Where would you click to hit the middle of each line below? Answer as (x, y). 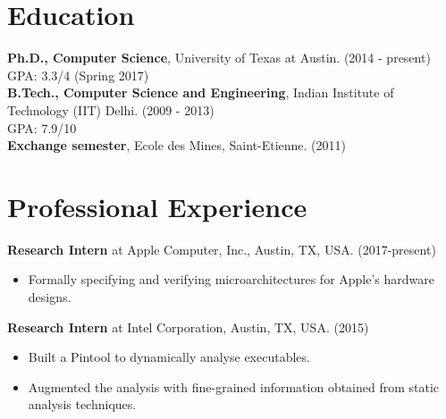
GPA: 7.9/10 (42, 127)
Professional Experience (157, 206)
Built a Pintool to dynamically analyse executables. (169, 357)
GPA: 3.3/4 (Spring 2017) (78, 75)
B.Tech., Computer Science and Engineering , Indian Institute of (201, 92)
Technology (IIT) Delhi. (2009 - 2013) (111, 109)
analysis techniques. (82, 404)
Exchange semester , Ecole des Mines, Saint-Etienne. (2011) (177, 145)
